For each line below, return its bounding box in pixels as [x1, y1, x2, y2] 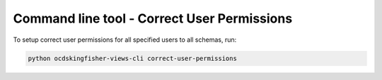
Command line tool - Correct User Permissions [13, 11, 293, 26]
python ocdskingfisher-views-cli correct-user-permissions [28, 54, 237, 62]
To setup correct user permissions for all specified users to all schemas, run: [13, 35, 237, 44]
